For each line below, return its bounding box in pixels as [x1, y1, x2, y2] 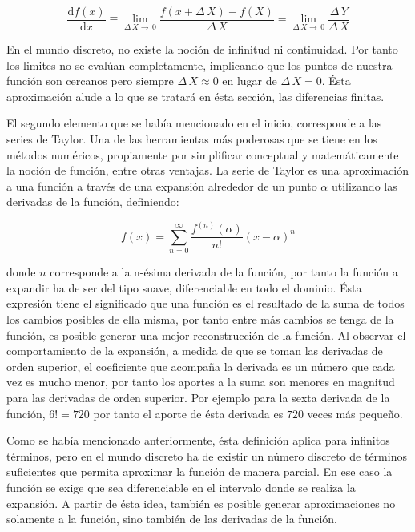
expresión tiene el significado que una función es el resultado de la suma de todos [6, 295, 405, 312]
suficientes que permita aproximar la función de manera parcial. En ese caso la [6, 463, 393, 480]
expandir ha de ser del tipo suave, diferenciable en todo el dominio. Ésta [6, 279, 362, 296]
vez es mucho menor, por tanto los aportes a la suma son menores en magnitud [6, 373, 395, 390]
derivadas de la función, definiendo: [6, 193, 179, 210]
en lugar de [222, 72, 277, 89]
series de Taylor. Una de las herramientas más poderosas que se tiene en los [6, 131, 377, 147]
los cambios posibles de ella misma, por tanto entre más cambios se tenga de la [6, 311, 394, 328]
